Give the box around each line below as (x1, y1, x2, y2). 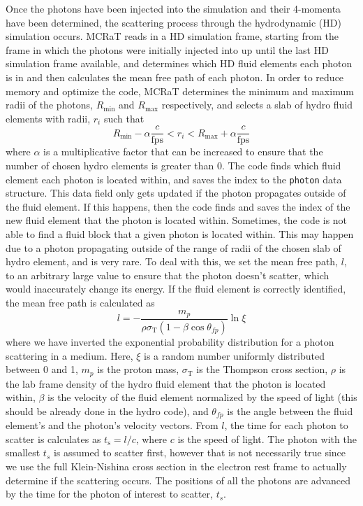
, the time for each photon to (224, 418, 348, 433)
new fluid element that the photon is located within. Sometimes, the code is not (6, 213, 348, 227)
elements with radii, (6, 111, 91, 125)
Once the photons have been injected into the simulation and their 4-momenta (6, 1, 341, 15)
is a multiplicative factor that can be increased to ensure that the (43, 144, 323, 159)
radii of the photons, (6, 97, 93, 112)
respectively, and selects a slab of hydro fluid (161, 97, 353, 112)
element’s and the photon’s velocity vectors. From (6, 418, 218, 433)
